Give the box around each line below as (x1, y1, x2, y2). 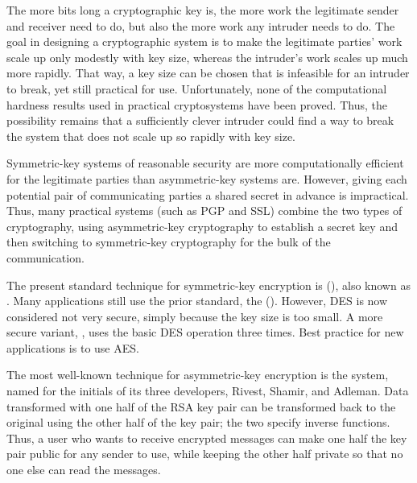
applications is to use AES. (6, 339, 139, 356)
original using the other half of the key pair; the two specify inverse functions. (6, 414, 390, 431)
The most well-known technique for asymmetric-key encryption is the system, (6, 366, 389, 383)
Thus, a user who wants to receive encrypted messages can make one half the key (6, 429, 407, 446)
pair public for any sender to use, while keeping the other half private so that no (6, 445, 403, 462)
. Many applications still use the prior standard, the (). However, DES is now (6, 292, 388, 309)
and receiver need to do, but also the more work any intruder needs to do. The (6, 17, 395, 34)
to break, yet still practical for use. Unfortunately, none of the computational (6, 80, 387, 97)
